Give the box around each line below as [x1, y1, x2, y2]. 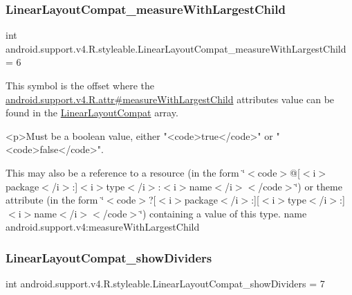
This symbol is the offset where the [6, 78, 154, 92]
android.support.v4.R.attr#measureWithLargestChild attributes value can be [6, 91, 335, 106]
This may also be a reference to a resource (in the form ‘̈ [6, 165, 246, 179]
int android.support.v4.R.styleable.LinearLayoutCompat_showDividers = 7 [6, 276, 325, 291]
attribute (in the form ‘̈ [6, 193, 104, 207]
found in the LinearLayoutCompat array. [6, 105, 178, 120]
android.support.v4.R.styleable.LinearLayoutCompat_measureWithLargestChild [6, 41, 346, 55]
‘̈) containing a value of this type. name [140, 206, 307, 220]
